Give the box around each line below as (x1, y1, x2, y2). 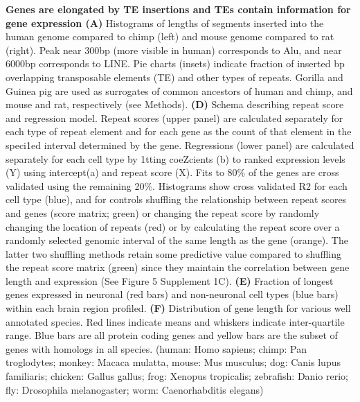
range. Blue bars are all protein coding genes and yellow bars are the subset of (6, 328, 338, 342)
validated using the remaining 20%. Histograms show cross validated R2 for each (6, 178, 348, 193)
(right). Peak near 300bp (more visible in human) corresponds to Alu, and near (6, 42, 342, 57)
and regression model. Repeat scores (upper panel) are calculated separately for (6, 110, 343, 125)
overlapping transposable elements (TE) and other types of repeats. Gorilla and (6, 69, 343, 84)
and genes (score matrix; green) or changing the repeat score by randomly (6, 205, 320, 220)
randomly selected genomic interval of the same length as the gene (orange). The (6, 233, 348, 247)
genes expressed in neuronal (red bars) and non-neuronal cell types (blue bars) (6, 287, 339, 301)
